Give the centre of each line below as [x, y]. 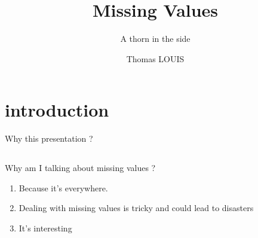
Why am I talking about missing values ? [80, 168]
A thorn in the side [155, 39]
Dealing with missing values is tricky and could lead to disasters [136, 208]
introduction [57, 110]
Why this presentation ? [49, 138]
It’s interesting [45, 228]
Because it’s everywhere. [63, 187]
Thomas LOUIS [155, 58]
